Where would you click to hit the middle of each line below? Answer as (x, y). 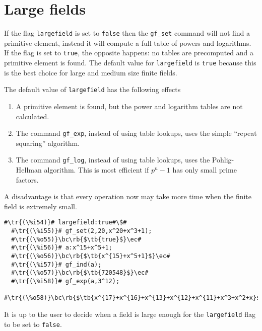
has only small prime (205, 170)
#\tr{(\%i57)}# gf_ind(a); (56, 264)
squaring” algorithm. (48, 143)
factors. (27, 179)
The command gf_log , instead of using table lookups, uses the (113, 160)
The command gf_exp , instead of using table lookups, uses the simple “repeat (136, 133)
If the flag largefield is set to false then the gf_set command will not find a (127, 33)
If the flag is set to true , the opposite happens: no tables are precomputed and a (129, 53)
